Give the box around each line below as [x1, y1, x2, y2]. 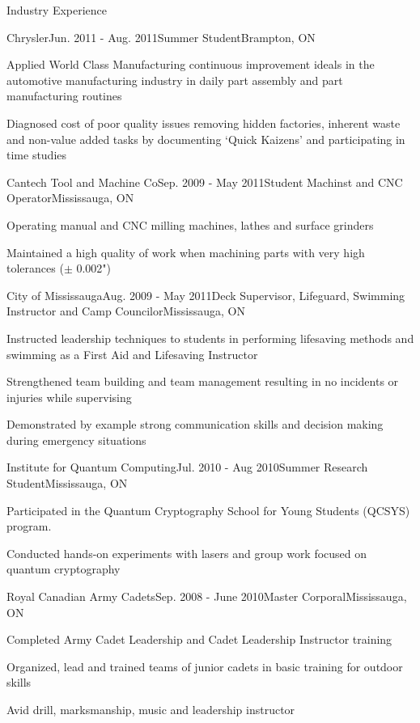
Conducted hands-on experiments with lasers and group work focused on [6, 544, 367, 561]
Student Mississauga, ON [6, 475, 128, 492]
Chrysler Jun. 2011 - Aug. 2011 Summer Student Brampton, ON [6, 28, 316, 45]
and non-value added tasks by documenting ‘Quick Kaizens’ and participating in [6, 130, 405, 147]
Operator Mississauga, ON [6, 189, 134, 206]
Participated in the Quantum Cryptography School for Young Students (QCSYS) [6, 501, 410, 518]
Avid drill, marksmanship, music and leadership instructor [6, 701, 295, 717]
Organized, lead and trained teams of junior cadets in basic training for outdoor [6, 657, 403, 674]
